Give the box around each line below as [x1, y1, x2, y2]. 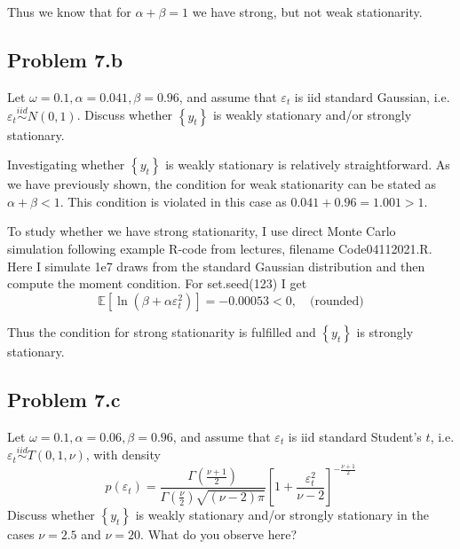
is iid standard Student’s [288, 427, 422, 445]
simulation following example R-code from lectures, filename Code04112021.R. [7, 239, 432, 257]
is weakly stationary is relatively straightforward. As [165, 155, 450, 174]
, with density [85, 445, 161, 464]
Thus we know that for [7, 3, 131, 20]
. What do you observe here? [140, 525, 297, 544]
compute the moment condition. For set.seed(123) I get [7, 274, 307, 293]
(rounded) [310, 294, 364, 308]
